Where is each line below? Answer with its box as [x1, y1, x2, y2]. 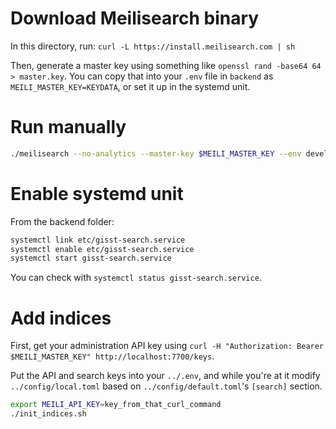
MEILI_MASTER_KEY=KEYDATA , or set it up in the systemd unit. [10, 80, 251, 92]
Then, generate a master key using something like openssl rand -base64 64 [10, 59, 322, 71]
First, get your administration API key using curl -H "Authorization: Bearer [10, 340, 325, 352]
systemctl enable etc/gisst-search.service [10, 244, 195, 254]
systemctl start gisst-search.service [10, 253, 172, 264]
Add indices [10, 307, 112, 329]
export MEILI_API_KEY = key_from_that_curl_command [10, 400, 222, 410]
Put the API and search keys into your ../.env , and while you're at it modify [10, 370, 321, 382]
